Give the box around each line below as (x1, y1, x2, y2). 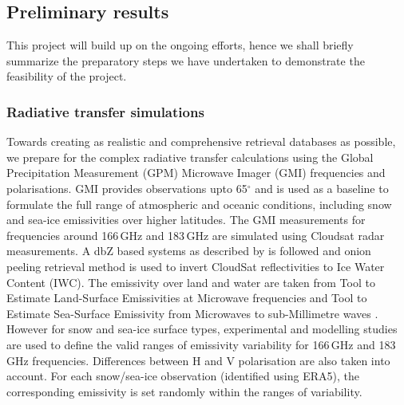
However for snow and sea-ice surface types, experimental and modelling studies (6, 320, 398, 337)
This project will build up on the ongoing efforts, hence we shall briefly (6, 37, 354, 53)
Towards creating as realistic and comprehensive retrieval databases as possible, (6, 133, 396, 150)
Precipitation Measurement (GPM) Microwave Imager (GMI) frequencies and (6, 164, 386, 181)
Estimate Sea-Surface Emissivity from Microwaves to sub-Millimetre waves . (6, 305, 378, 321)
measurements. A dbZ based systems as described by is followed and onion (6, 242, 371, 259)
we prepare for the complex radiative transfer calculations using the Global (6, 148, 374, 165)
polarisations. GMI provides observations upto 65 (6, 179, 248, 196)
